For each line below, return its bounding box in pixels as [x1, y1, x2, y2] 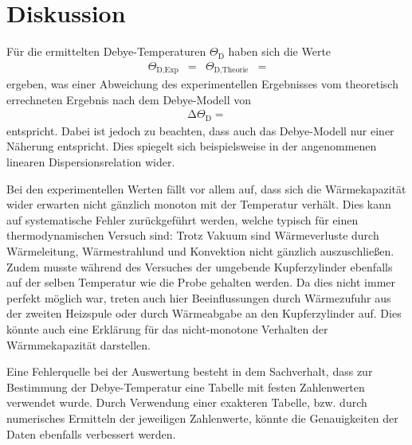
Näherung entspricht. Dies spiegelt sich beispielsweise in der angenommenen [6, 138, 377, 154]
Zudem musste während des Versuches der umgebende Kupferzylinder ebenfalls [6, 258, 393, 275]
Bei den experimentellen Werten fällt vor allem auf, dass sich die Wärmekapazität [6, 180, 406, 197]
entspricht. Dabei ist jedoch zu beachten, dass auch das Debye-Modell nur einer [6, 122, 394, 139]
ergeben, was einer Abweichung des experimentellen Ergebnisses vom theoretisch [6, 76, 398, 92]
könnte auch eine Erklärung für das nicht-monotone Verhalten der [6, 321, 328, 337]
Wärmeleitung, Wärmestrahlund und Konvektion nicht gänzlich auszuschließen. [6, 243, 394, 260]
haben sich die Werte [228, 43, 332, 60]
